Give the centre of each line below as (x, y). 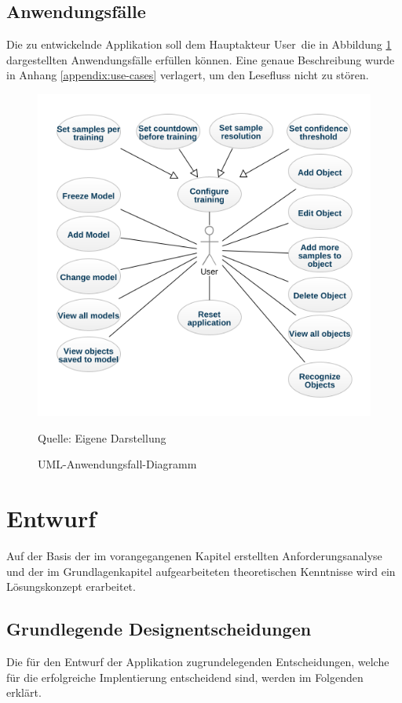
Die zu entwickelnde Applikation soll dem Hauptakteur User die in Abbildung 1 (199, 44)
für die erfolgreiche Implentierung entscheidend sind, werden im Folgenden (185, 677)
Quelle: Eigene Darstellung (102, 437)
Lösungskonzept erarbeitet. (71, 586)
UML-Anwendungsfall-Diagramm (117, 464)
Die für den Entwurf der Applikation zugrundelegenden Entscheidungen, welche (198, 662)
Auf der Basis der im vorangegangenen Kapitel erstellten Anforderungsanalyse (194, 556)
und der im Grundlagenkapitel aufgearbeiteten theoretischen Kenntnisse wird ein (201, 571)
